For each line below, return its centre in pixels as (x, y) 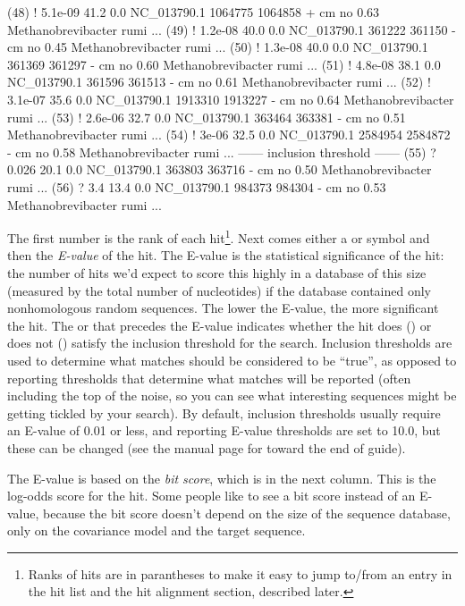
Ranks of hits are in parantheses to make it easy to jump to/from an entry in (240, 573)
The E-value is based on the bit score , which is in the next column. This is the (222, 478)
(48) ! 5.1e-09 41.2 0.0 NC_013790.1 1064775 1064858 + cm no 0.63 (194, 12)
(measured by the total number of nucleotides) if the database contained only (219, 290)
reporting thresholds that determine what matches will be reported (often (209, 378)
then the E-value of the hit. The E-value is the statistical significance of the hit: (226, 255)
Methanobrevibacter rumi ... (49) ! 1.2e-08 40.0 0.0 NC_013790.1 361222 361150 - (232, 29)
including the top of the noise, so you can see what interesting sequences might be (232, 396)
